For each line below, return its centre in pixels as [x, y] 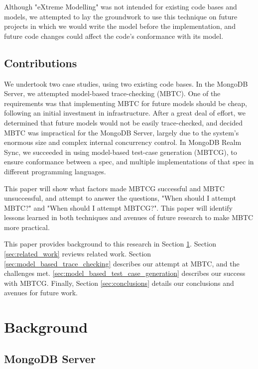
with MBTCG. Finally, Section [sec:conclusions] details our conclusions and [119, 283]
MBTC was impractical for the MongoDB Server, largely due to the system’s [122, 132]
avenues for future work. [41, 293]
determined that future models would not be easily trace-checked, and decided [123, 122]
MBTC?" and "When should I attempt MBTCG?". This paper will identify [118, 207]
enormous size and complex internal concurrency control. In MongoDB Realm [123, 142]
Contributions [41, 62]
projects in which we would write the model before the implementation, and [120, 26]
